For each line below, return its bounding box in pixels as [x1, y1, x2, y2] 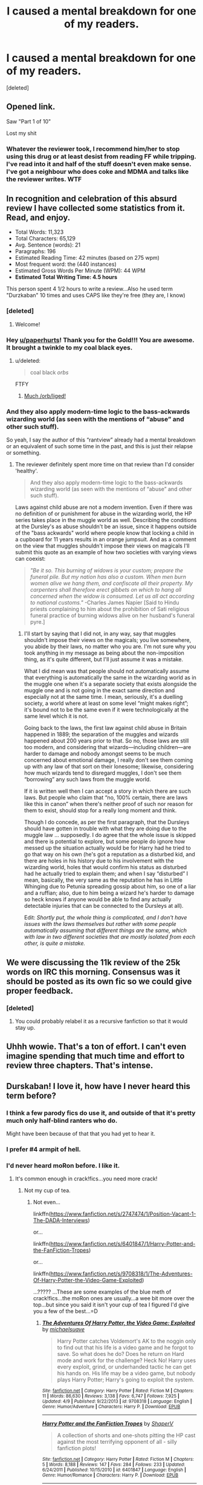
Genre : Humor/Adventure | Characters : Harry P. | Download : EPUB [42, 1404, 181, 1410]
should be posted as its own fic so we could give [6, 976, 192, 987]
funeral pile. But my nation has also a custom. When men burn [30, 574, 186, 581]
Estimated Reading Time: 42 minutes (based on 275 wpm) [14, 254, 160, 262]
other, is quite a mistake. [24, 940, 86, 947]
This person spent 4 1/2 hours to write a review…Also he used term [6, 285, 173, 293]
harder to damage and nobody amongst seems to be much [24, 750, 171, 758]
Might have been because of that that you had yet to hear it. [6, 1130, 156, 1137]
